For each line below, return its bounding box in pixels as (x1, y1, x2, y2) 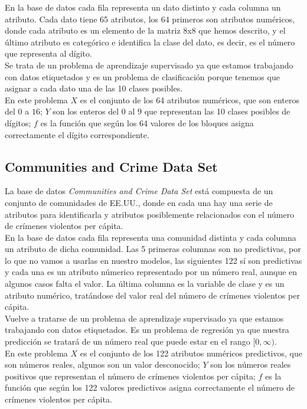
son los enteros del (53, 105, 119, 117)
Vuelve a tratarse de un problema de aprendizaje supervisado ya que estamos (5, 312, 284, 324)
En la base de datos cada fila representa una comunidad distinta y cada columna (5, 231, 296, 243)
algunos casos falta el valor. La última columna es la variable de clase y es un (5, 277, 285, 290)
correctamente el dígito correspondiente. (5, 128, 149, 140)
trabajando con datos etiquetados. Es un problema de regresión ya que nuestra (5, 323, 289, 336)
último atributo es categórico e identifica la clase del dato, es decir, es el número (5, 35, 295, 48)
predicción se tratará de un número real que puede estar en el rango (5, 335, 250, 348)
